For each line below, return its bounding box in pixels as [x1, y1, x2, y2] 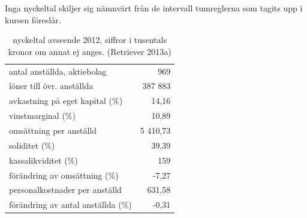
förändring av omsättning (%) [9, 168, 119, 181]
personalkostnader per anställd [9, 183, 122, 196]
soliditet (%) [9, 139, 55, 151]
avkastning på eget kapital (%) [9, 94, 123, 107]
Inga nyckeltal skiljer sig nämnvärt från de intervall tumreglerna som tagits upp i [5, 2, 303, 14]
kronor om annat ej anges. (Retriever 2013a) [8, 45, 171, 57]
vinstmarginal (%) [9, 109, 76, 122]
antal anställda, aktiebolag [9, 65, 107, 77]
